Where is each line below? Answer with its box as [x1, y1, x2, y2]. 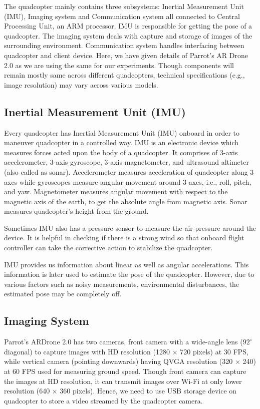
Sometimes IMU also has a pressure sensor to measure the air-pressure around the [4, 222, 256, 233]
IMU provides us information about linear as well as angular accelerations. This [4, 259, 249, 269]
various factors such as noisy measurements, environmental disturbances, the [4, 278, 239, 289]
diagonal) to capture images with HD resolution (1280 [4, 346, 170, 356]
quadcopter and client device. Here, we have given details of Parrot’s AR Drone [4, 50, 248, 60]
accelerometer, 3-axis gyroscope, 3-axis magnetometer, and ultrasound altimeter [4, 157, 249, 167]
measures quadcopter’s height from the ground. [4, 206, 149, 216]
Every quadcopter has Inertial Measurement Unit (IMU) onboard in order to [4, 127, 240, 138]
